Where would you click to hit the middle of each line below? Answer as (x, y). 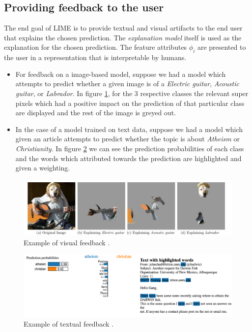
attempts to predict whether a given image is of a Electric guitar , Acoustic (127, 83)
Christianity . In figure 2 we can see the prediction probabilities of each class (130, 148)
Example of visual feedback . (67, 242)
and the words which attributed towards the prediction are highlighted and (128, 158)
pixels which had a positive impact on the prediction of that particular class (130, 103)
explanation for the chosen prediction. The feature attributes (96, 47)
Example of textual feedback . (69, 324)
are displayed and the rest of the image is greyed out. (96, 113)
